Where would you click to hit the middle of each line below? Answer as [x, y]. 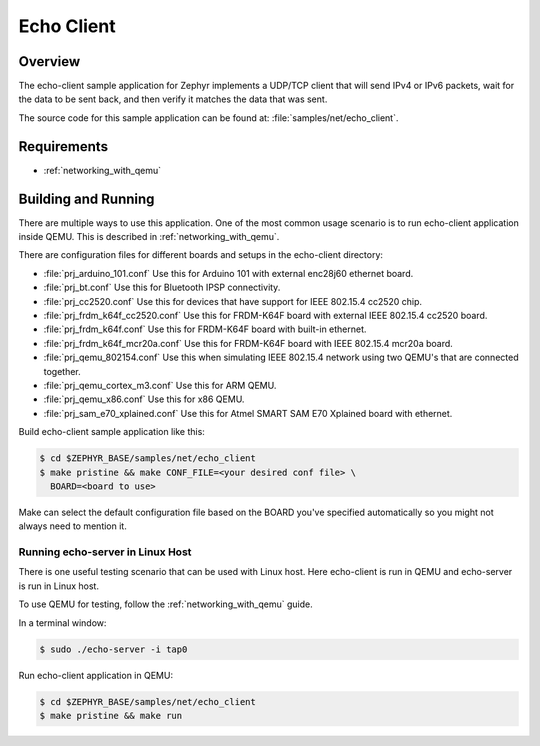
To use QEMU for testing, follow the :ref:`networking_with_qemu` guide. [166, 604]
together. [62, 371]
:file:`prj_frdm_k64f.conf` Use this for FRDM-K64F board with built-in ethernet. [205, 329]
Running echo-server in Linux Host [105, 552]
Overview [49, 61]
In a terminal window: [62, 622]
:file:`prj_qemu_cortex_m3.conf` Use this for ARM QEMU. [160, 385]
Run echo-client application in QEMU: [96, 675]
